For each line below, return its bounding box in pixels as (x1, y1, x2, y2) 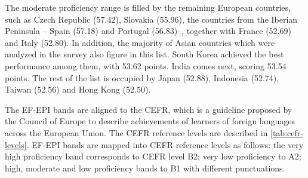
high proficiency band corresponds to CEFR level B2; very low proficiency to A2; (5, 150, 301, 162)
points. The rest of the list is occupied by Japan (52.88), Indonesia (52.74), (5, 71, 279, 84)
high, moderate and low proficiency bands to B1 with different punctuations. (5, 161, 285, 174)
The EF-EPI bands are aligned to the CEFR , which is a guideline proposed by (5, 103, 292, 115)
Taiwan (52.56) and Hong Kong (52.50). (5, 83, 151, 96)
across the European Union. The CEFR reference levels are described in (5, 126, 268, 139)
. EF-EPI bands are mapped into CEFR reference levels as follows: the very (26, 138, 304, 151)
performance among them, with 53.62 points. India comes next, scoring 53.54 (5, 59, 287, 72)
